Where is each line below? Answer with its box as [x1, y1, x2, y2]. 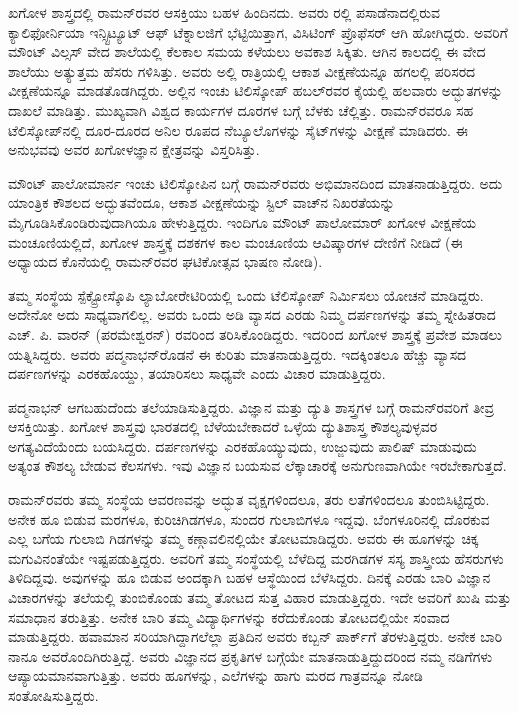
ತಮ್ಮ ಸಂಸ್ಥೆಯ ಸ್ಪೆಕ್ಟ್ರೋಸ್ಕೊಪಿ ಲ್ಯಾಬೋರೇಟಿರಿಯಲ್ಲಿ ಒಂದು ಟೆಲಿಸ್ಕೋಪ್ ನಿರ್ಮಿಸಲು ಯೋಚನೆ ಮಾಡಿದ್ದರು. [8, 284, 484, 305]
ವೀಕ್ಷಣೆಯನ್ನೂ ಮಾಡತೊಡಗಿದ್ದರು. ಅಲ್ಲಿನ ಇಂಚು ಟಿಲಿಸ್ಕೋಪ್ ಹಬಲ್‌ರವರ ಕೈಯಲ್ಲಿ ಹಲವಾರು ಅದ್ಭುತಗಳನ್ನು [8, 80, 503, 101]
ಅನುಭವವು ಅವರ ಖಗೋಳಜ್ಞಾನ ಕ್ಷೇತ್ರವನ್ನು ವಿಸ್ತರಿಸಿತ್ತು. [8, 139, 260, 160]
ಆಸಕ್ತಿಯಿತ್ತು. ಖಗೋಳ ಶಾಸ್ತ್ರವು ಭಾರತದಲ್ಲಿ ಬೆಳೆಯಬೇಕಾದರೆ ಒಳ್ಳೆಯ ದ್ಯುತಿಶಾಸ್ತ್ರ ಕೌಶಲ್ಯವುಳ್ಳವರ [8, 416, 438, 437]
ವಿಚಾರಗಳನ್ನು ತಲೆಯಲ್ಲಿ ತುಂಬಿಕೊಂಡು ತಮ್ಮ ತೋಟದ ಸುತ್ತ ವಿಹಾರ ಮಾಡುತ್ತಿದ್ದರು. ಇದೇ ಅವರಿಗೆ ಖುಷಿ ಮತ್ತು [8, 587, 512, 608]
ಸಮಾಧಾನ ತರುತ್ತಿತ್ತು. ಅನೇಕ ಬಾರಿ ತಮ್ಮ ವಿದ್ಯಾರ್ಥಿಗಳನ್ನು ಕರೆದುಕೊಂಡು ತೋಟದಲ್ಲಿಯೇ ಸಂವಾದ [8, 606, 450, 627]
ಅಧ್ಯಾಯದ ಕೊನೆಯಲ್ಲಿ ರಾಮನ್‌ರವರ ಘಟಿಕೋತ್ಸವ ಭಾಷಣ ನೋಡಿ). [8, 251, 323, 272]
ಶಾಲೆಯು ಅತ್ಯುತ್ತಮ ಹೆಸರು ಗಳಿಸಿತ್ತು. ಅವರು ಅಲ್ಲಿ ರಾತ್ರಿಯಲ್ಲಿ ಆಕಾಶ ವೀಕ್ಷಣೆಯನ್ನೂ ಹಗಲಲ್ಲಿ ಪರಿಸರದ [8, 60, 476, 81]
